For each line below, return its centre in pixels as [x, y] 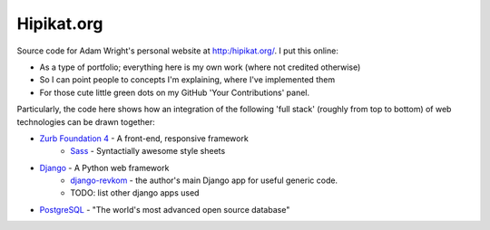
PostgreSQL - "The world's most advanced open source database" [165, 209]
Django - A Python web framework [104, 168]
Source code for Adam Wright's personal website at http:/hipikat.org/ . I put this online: [178, 51]
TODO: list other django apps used [135, 193]
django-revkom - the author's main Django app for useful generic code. [204, 180]
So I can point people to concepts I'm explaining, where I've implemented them [187, 80]
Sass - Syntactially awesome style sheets [148, 151]
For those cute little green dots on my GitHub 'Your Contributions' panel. [175, 92]
